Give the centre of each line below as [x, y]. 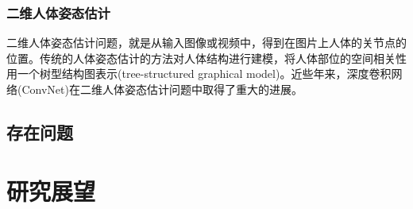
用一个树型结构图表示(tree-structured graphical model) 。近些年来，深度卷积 [199, 74]
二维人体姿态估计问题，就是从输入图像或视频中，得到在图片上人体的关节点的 [206, 43]
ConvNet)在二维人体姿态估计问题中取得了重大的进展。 [162, 89]
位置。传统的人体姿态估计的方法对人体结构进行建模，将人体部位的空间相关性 [206, 58]
